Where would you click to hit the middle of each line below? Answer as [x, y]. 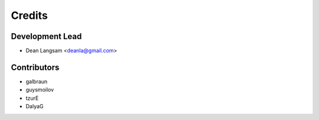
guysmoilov [40, 90]
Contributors [35, 67]
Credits [30, 15]
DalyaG [35, 106]
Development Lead [46, 36]
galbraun [37, 81]
